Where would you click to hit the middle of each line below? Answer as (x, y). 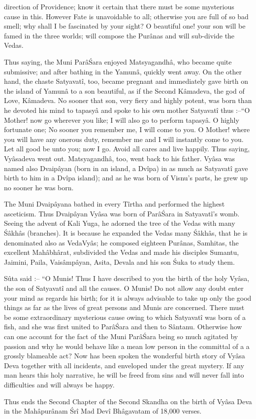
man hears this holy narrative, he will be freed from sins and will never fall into (124, 375)
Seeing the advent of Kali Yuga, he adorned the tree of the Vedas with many (120, 223)
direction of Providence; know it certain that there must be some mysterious (119, 6)
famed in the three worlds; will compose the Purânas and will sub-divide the (119, 35)
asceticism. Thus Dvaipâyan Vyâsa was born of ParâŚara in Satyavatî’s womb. (122, 213)
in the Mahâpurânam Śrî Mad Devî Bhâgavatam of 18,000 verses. (103, 411)
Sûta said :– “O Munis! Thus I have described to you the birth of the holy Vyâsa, (127, 278)
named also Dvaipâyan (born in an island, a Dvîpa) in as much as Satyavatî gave (126, 168)
